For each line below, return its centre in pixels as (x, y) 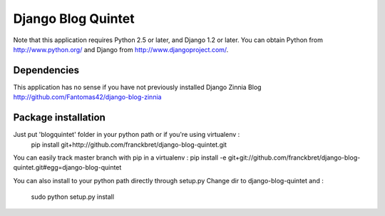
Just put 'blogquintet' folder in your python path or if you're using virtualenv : (127, 135)
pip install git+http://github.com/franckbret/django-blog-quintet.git (129, 144)
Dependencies (46, 70)
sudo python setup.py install (72, 197)
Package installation (60, 118)
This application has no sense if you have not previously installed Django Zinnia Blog (137, 87)
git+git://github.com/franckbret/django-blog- (294, 158)
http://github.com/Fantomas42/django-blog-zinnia (87, 97)
